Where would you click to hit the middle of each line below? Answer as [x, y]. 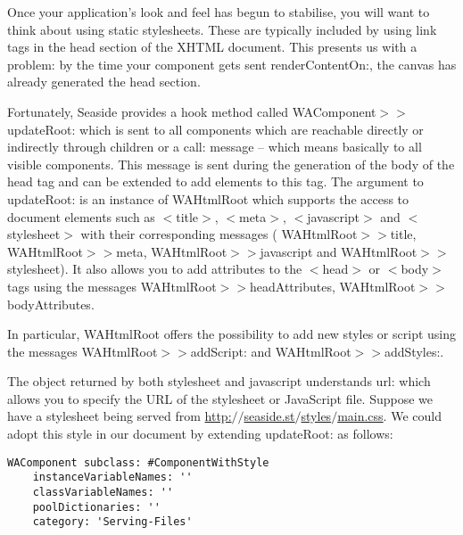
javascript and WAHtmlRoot [339, 251]
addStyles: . [414, 351]
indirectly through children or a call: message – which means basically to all [215, 147]
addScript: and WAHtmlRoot [271, 351]
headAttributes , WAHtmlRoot [332, 286]
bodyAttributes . [51, 304]
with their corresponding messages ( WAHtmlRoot [219, 234]
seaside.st [269, 416]
